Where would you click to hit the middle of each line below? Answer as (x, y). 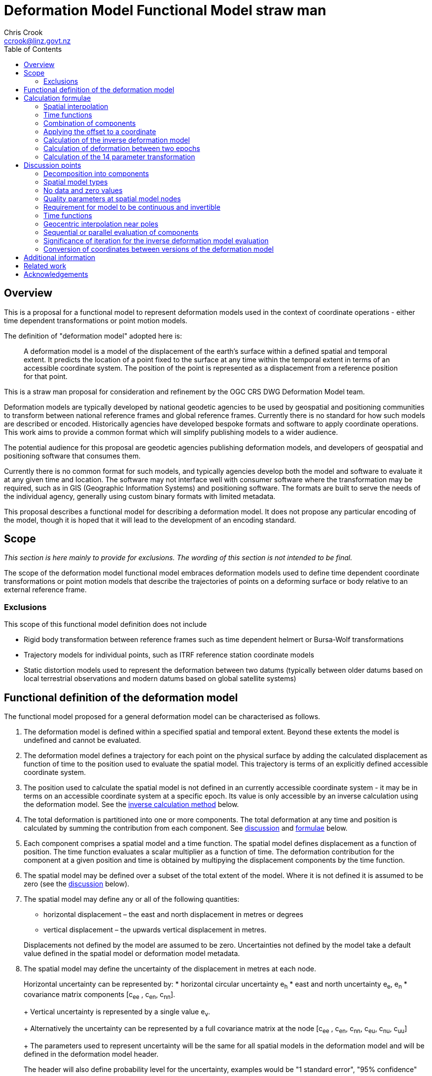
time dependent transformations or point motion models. (96, 320)
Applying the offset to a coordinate (100, 131)
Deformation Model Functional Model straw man (165, 10)
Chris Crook (23, 32)
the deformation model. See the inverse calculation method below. (131, 805)
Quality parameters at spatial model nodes (112, 198)
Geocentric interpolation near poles (101, 224)
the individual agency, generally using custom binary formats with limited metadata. (140, 496)
